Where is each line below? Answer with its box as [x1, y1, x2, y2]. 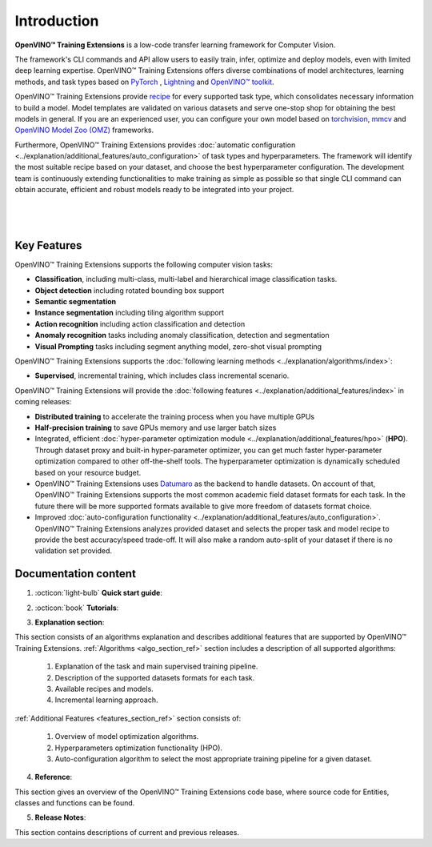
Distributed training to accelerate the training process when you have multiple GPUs [34, 411, 315, 421]
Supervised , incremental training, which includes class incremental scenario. [34, 371, 290, 380]
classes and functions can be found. [14, 798, 135, 808]
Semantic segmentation [34, 297, 117, 307]
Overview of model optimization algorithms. [54, 732, 199, 741]
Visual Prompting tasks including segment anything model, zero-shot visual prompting [34, 341, 322, 351]
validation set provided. [34, 546, 112, 556]
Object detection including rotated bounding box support [34, 285, 225, 295]
